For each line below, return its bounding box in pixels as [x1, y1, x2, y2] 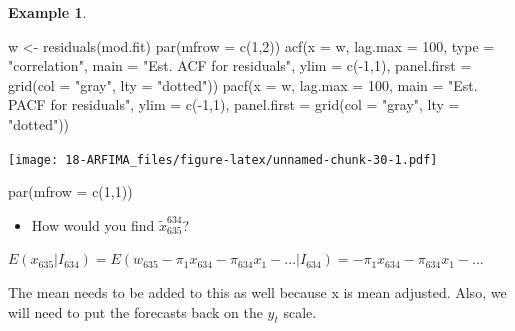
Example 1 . [8, 2, 87, 22]
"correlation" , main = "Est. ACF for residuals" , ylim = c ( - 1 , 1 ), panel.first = [8, 55, 472, 76]
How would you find [31, 214, 155, 235]
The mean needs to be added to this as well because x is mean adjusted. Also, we [8, 282, 507, 302]
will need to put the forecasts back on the [8, 301, 263, 322]
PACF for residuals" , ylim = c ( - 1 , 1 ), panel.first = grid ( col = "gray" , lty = [8, 94, 460, 115]
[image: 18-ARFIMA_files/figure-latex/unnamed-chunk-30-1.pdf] [8, 152, 438, 167]
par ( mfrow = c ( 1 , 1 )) [8, 181, 133, 202]
